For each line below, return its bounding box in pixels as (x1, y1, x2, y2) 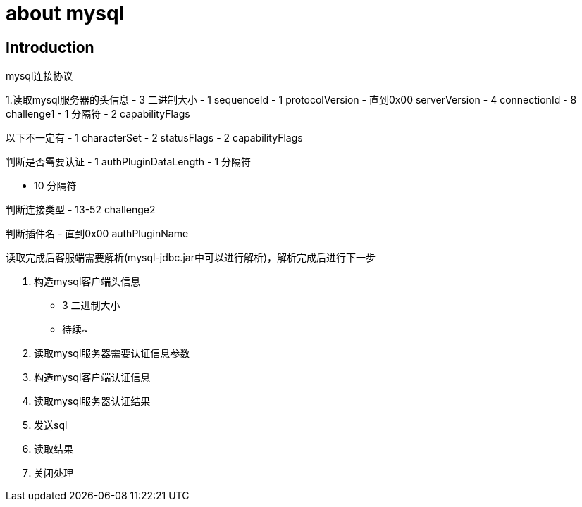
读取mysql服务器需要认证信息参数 (34, 347, 190, 360)
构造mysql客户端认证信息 (34, 371, 151, 384)
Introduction (6, 38, 94, 56)
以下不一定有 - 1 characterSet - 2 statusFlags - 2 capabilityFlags (6, 132, 303, 144)
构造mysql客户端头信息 (34, 275, 141, 288)
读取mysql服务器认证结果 (34, 395, 151, 408)
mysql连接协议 (6, 70, 73, 82)
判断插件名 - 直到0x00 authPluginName (6, 227, 189, 240)
